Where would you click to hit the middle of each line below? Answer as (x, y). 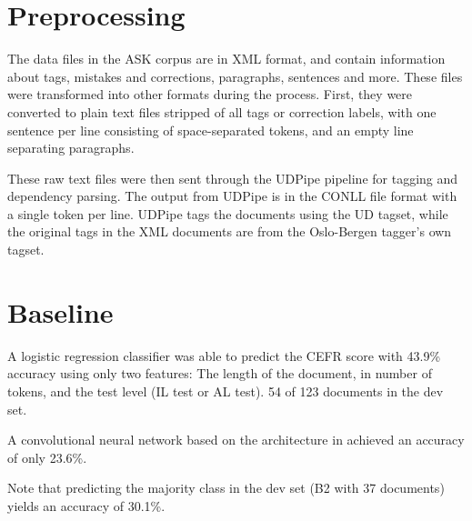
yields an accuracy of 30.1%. (86, 505)
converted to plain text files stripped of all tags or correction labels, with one (222, 111)
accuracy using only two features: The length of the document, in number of (220, 373)
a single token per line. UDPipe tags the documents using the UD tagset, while (228, 213)
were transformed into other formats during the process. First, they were (210, 94)
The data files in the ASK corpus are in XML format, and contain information (226, 59)
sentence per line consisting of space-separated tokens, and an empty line (211, 130)
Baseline (60, 311)
